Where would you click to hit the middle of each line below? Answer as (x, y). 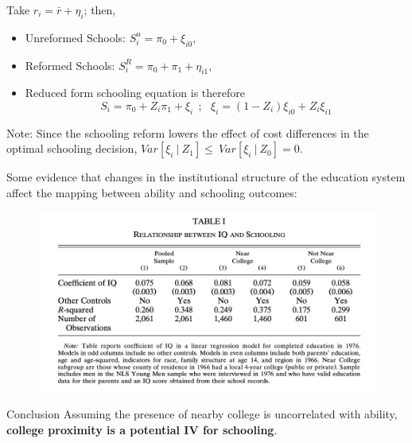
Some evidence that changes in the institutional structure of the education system (206, 177)
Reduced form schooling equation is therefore (135, 93)
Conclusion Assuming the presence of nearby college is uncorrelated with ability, (202, 414)
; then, (100, 10)
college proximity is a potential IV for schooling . (142, 429)
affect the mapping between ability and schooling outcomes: (152, 192)
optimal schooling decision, (72, 148)
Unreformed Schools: (75, 37)
